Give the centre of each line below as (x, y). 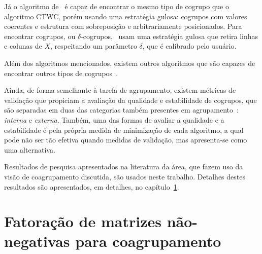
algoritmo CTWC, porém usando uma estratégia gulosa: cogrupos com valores (126, 16)
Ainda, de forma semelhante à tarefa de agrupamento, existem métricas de (120, 90)
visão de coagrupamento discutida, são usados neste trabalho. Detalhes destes (125, 176)
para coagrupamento (148, 241)
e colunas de (23, 46)
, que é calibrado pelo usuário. (189, 46)
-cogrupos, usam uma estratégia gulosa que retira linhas (170, 36)
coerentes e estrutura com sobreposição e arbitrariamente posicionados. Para (123, 26)
